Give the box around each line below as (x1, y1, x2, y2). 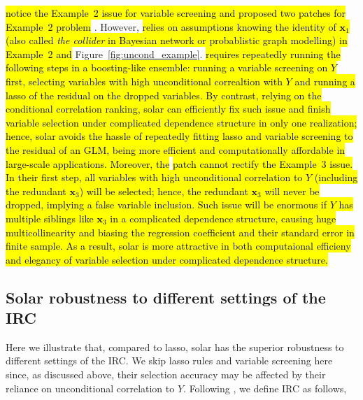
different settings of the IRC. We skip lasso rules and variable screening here (6, 353, 333, 368)
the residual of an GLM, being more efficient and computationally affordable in (6, 142, 346, 157)
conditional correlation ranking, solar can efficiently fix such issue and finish (6, 101, 331, 116)
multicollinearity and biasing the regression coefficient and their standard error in (6, 224, 355, 239)
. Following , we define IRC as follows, (183, 380, 347, 395)
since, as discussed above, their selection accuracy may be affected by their (6, 367, 326, 382)
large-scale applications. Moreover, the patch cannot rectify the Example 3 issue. (6, 156, 353, 171)
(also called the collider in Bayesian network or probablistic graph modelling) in (6, 33, 348, 48)
